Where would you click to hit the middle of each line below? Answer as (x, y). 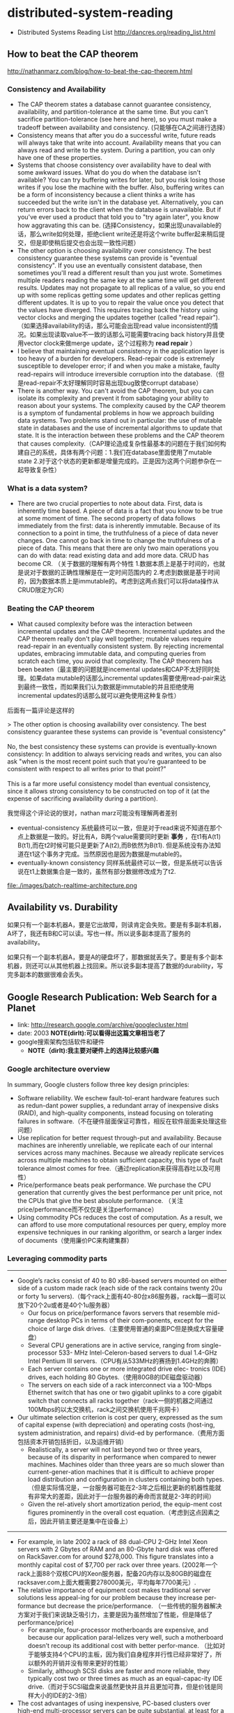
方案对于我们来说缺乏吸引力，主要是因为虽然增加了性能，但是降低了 (115, 1614)
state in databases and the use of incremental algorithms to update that (120, 428)
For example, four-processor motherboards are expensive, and (118, 1630)
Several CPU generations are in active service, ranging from (114, 1345)
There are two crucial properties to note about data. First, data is (110, 504)
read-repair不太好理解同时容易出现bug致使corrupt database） (113, 383)
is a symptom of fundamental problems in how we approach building (116, 413)
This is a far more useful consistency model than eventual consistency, (109, 783)
